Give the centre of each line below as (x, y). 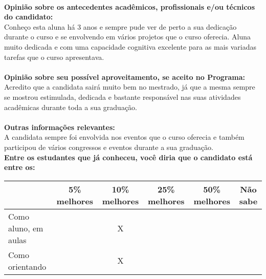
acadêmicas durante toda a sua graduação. (71, 107)
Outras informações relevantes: (60, 127)
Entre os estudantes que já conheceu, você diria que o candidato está (128, 157)
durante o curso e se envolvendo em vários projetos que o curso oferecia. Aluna (128, 37)
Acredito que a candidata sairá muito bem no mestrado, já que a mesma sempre (130, 87)
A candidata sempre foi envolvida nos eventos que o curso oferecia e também (124, 137)
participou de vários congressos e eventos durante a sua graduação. (109, 147)
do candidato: (29, 17)
